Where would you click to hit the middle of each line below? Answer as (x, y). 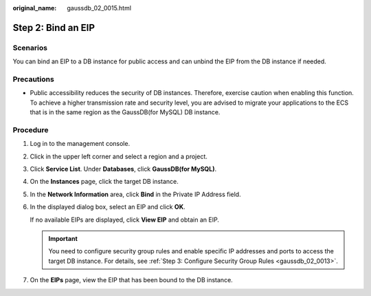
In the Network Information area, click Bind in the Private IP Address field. (135, 194)
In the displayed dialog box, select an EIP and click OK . (108, 207)
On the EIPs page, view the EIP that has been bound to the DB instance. (131, 280)
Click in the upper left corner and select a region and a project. (119, 156)
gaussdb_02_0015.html (99, 8)
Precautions (33, 79)
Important (63, 238)
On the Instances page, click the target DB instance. (104, 182)
